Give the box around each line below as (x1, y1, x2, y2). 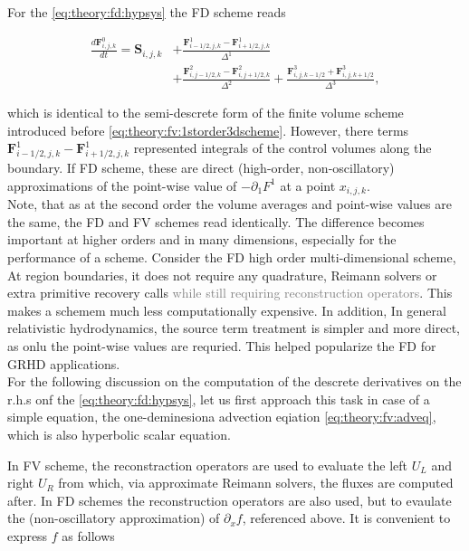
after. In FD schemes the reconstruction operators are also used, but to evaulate (7, 490, 452, 509)
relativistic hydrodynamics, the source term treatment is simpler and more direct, (7, 318, 461, 337)
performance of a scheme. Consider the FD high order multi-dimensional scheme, (7, 247, 456, 266)
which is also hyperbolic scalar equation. (7, 424, 231, 443)
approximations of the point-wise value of (7, 176, 237, 195)
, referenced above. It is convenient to (242, 508, 451, 527)
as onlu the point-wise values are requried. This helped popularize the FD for (7, 336, 436, 355)
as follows (62, 526, 115, 545)
